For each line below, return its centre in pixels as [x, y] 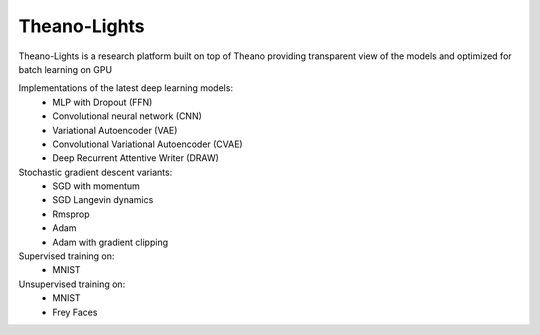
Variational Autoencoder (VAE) [115, 130]
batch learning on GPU [65, 69]
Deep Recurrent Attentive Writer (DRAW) [136, 158]
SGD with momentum [96, 186]
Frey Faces [75, 312]
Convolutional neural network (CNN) [127, 116]
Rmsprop [71, 214]
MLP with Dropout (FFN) [102, 102]
